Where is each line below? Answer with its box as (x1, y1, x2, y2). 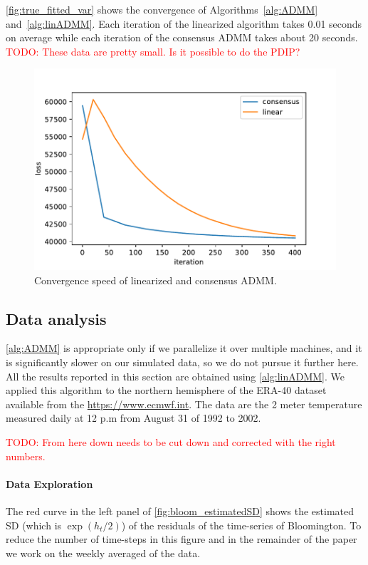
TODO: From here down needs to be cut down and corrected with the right (6, 434, 336, 449)
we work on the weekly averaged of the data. (6, 545, 201, 560)
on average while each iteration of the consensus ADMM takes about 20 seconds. (6, 30, 358, 45)
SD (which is (6, 517, 62, 532)
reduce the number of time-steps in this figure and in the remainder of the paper (6, 532, 357, 546)
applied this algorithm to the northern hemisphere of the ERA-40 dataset (6, 383, 327, 398)
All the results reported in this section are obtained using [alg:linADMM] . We (6, 368, 345, 383)
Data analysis (6, 307, 107, 329)
